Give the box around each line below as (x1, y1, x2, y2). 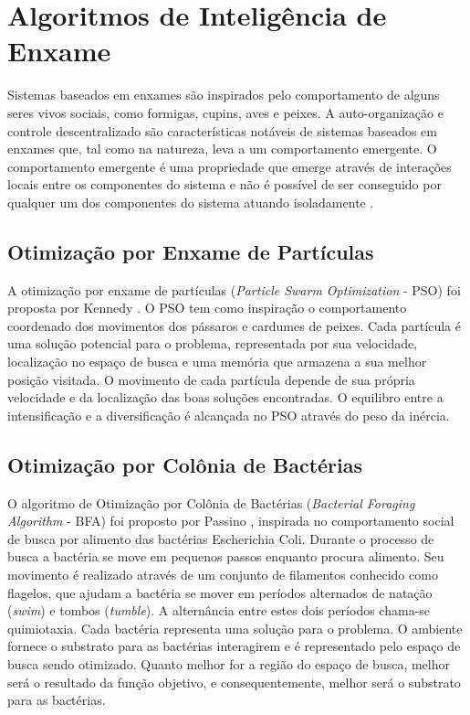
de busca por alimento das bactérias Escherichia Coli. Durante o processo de (7, 528, 434, 548)
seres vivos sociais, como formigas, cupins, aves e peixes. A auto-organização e (7, 102, 444, 122)
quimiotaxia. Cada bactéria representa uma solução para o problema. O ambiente (7, 618, 463, 637)
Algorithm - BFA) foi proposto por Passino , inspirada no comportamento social (7, 511, 454, 530)
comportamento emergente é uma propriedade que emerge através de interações (7, 156, 452, 176)
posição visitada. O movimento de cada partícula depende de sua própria (7, 369, 415, 389)
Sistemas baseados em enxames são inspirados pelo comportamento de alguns (7, 85, 440, 104)
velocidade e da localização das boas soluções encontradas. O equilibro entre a (7, 388, 444, 407)
